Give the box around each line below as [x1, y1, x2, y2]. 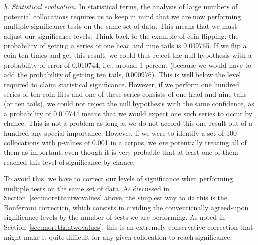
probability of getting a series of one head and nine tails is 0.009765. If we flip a [4, 40, 247, 50]
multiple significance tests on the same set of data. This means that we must [4, 21, 237, 31]
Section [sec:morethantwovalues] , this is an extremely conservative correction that [4, 222, 253, 232]
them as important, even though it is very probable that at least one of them [4, 147, 238, 157]
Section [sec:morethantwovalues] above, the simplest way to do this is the [4, 193, 228, 203]
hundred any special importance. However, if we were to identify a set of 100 [4, 127, 237, 138]
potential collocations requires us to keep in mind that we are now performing [4, 11, 241, 21]
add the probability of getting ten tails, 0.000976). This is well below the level [4, 69, 241, 80]
